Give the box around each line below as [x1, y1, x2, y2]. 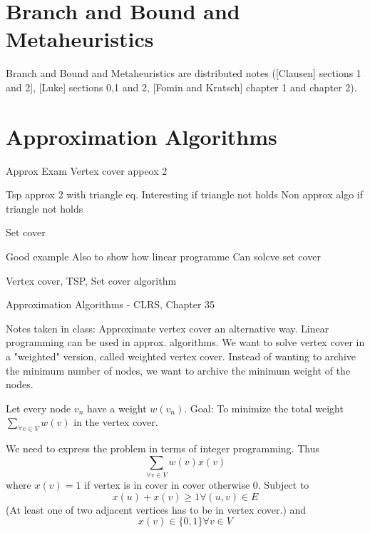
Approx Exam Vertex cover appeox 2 [6, 163, 168, 178]
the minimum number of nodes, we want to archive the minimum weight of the [6, 362, 351, 377]
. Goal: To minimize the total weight [184, 400, 344, 415]
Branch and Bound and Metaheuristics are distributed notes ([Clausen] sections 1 [6, 66, 361, 81]
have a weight [87, 400, 147, 415]
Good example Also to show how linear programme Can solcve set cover [6, 249, 321, 263]
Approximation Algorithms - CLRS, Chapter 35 [6, 297, 215, 312]
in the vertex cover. [73, 415, 158, 430]
